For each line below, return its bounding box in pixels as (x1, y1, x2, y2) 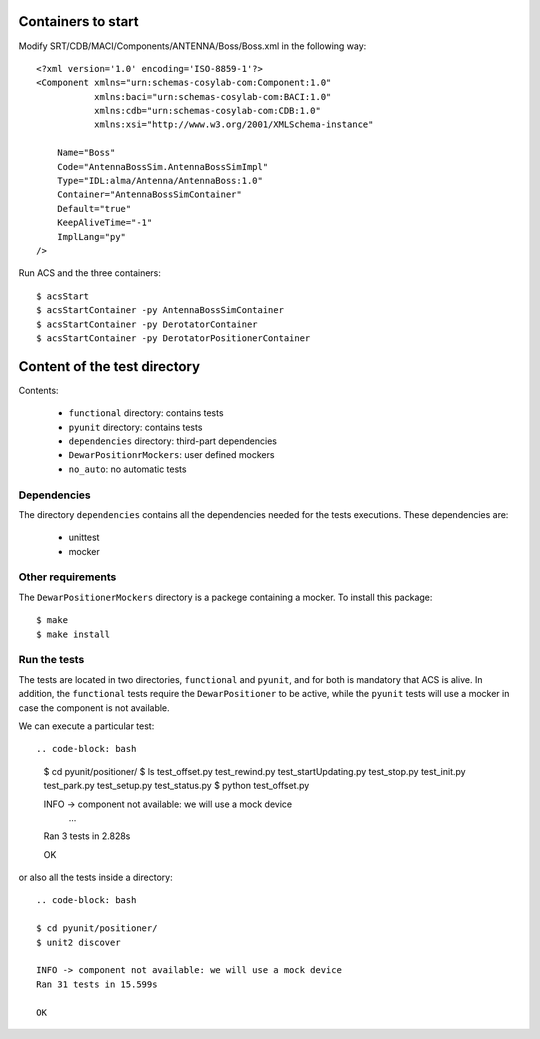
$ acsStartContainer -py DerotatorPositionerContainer (36, 332, 311, 344)
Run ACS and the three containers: (18, 267, 162, 279)
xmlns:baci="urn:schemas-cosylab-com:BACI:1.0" (93, 91, 332, 102)
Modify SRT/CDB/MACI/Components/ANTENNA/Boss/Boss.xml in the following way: (18, 40, 367, 52)
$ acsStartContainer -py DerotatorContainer (36, 318, 259, 330)
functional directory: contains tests (68, 407, 224, 419)
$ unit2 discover (36, 936, 121, 948)
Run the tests (18, 653, 85, 667)
